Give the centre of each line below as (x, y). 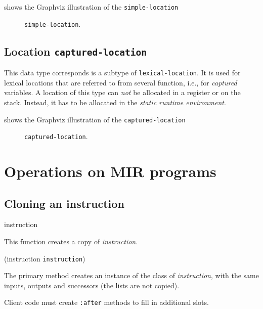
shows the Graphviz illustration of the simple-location (91, 7)
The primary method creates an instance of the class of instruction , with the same (131, 275)
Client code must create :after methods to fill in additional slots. (106, 302)
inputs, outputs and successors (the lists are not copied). (92, 285)
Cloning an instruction (64, 203)
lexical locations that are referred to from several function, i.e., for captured (121, 82)
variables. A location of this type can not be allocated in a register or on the (122, 92)
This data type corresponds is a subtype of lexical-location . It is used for (122, 73)
